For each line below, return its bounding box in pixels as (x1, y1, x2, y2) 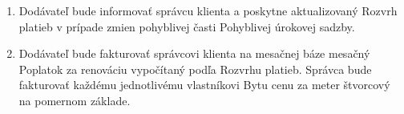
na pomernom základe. (18, 92, 131, 108)
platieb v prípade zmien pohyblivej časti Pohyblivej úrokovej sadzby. (18, 18, 355, 35)
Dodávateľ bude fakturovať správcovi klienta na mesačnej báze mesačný (18, 45, 370, 62)
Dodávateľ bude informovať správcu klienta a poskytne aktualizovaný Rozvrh (18, 2, 398, 18)
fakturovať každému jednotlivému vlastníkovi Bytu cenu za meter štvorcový (18, 76, 390, 93)
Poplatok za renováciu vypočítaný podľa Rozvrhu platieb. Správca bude (18, 60, 372, 77)
